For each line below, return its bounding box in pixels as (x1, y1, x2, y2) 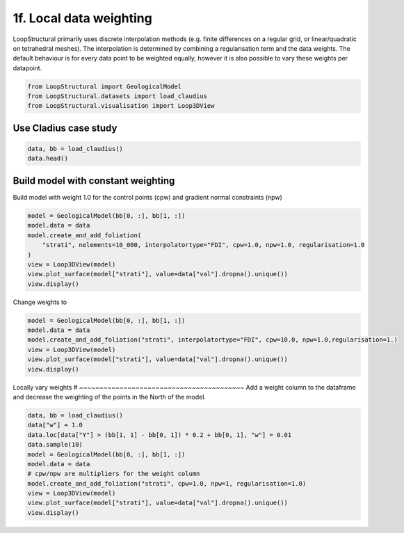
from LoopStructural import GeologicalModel (27, 82, 182, 90)
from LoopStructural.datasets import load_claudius (27, 93, 208, 100)
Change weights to (13, 298, 67, 306)
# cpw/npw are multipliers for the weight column (27, 470, 200, 478)
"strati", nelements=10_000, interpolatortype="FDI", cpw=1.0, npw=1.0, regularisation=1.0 (42, 241, 365, 249)
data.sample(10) (27, 440, 83, 449)
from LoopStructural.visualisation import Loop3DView (27, 102, 215, 110)
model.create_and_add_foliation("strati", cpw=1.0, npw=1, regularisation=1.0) (27, 479, 307, 487)
